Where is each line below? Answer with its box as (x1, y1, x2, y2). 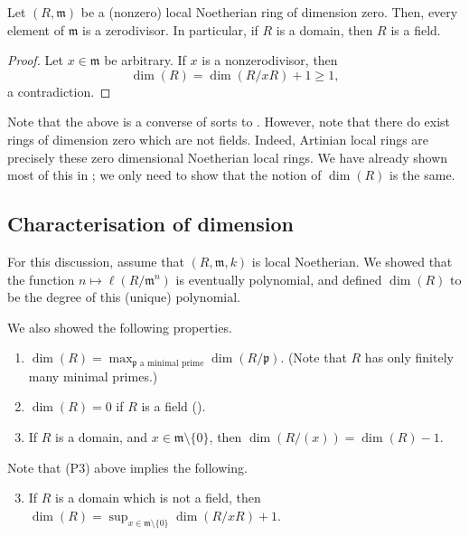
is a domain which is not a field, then (55, 488, 261, 507)
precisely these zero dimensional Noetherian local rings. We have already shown (7, 147, 448, 166)
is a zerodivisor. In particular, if (82, 20, 258, 39)
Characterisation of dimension (7, 210, 294, 238)
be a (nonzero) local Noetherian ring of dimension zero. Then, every (80, 3, 458, 21)
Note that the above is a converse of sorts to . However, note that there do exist (7, 112, 451, 131)
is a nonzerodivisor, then (202, 51, 338, 70)
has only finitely (364, 348, 454, 367)
